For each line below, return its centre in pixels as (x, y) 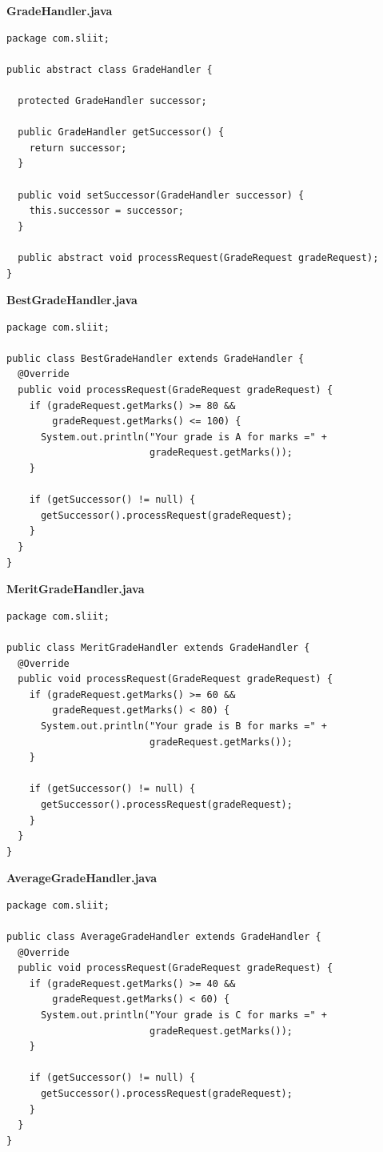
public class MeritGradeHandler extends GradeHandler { (158, 647)
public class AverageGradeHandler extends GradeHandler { (164, 937)
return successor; (78, 148)
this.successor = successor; (106, 211)
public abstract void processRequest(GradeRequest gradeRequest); (198, 257)
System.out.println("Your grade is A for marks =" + (184, 437)
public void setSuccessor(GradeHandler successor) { (161, 195)
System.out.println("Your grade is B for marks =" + (184, 726)
